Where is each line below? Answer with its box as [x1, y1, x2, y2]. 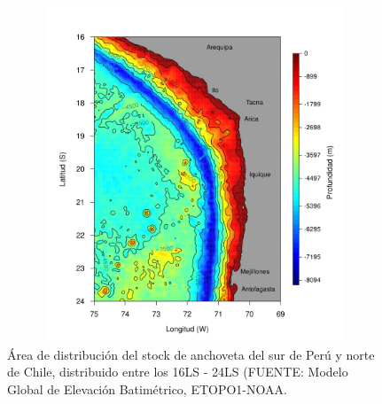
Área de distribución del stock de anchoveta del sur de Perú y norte [7, 345, 375, 363]
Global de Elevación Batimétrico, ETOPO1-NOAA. [7, 379, 287, 398]
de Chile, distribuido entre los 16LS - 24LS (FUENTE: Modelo [7, 362, 348, 381]
